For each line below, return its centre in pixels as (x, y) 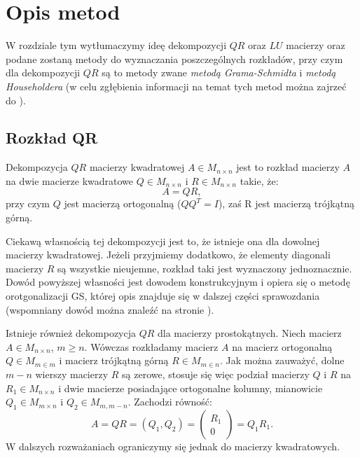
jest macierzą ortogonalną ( (123, 203)
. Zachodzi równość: (170, 402)
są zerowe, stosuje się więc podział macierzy (216, 374)
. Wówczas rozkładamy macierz (151, 346)
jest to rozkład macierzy (288, 167)
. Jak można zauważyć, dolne (282, 360)
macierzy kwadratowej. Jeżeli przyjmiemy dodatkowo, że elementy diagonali (168, 255)
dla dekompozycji (43, 72)
